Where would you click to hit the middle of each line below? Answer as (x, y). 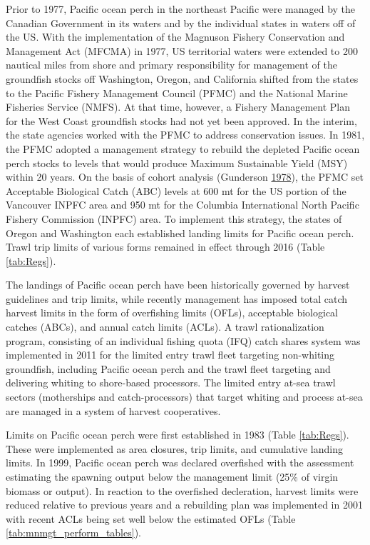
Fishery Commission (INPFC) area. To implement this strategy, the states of (174, 218)
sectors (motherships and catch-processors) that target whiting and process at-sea (184, 397)
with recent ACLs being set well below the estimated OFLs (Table (151, 518)
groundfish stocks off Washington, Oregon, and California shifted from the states (182, 78)
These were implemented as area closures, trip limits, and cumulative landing (175, 448)
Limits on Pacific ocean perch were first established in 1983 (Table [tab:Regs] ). (178, 435)
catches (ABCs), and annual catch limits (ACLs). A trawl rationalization (165, 327)
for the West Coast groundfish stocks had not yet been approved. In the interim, (181, 120)
